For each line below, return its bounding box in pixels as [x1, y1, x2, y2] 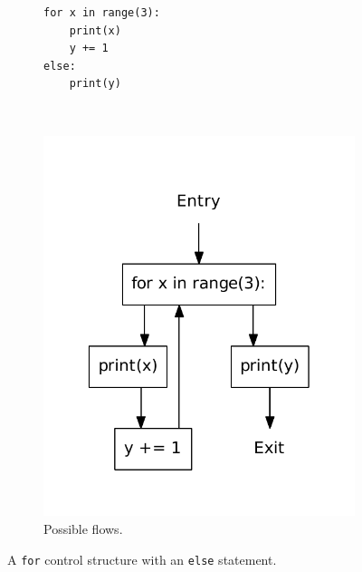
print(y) [69, 77, 121, 91]
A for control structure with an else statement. [7, 549, 277, 568]
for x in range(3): [43, 6, 160, 19]
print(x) [69, 24, 121, 37]
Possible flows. [43, 519, 123, 538]
